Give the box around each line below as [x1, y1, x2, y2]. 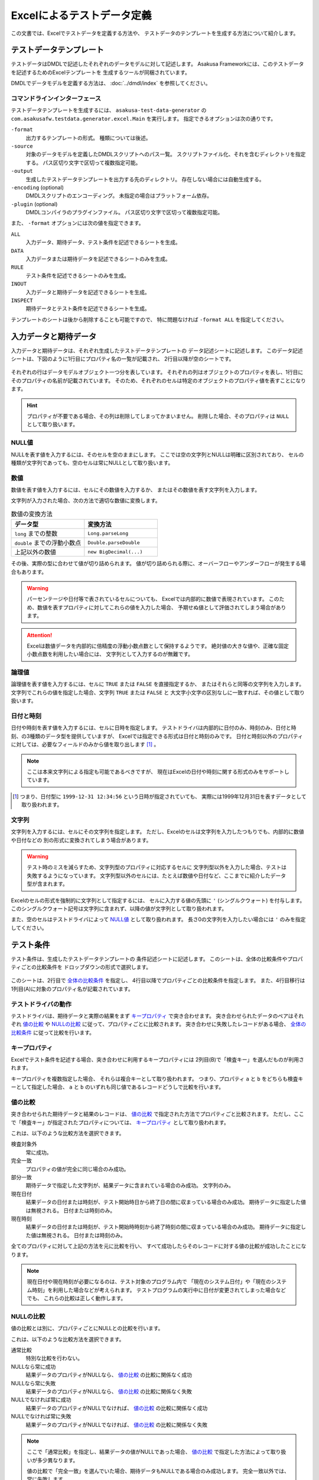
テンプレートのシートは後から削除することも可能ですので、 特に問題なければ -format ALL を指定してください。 [11, 316, 287, 323]
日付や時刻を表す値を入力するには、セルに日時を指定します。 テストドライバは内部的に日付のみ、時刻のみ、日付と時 [11, 724, 297, 731]
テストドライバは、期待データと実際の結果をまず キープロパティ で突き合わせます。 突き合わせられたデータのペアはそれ [11, 1012, 304, 1019]
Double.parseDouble [87, 539, 140, 546]
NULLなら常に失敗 [11, 1379, 56, 1386]
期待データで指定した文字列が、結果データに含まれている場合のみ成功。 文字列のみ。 [25, 1182, 235, 1189]
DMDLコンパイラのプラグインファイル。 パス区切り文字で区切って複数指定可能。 [25, 209, 223, 216]
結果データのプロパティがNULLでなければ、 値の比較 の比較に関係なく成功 [25, 1404, 208, 1411]
